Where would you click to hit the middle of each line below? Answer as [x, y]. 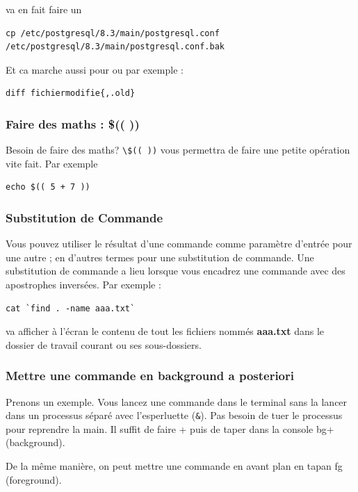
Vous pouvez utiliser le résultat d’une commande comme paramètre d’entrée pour [179, 244]
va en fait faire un [44, 9]
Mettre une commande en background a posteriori [150, 376]
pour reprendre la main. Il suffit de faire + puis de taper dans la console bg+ [170, 428]
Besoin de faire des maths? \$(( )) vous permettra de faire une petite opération [178, 150]
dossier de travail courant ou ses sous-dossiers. [104, 344]
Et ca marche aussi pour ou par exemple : [95, 69]
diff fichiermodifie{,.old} [71, 93]
